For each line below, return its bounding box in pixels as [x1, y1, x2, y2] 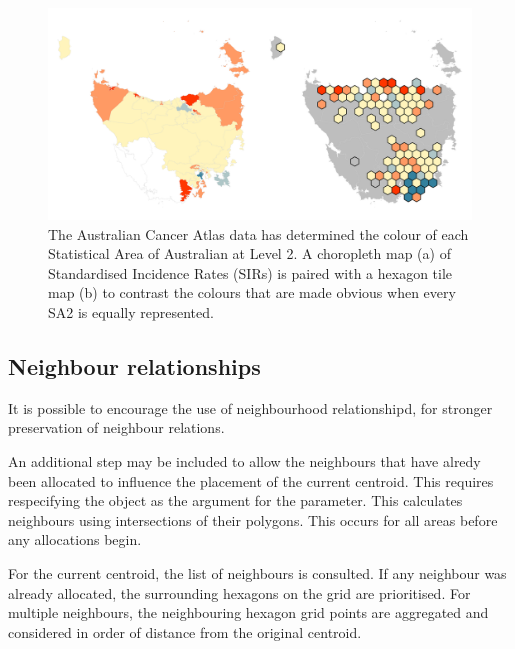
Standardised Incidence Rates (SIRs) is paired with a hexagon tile [48, 262, 453, 283]
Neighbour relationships [8, 350, 261, 381]
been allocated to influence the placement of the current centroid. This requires [8, 470, 494, 491]
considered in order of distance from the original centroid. [8, 621, 362, 642]
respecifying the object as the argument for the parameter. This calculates [8, 490, 463, 511]
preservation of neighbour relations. [8, 417, 225, 438]
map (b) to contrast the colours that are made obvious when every [48, 282, 456, 303]
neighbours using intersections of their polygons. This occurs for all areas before [8, 509, 498, 530]
